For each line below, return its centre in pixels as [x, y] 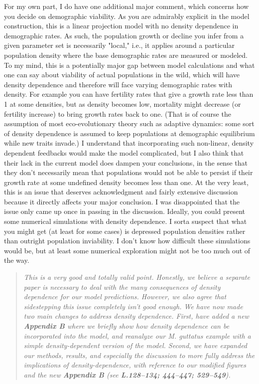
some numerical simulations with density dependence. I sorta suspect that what [126, 221]
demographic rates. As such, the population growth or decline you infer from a [124, 35]
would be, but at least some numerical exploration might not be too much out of [127, 250]
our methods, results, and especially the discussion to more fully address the [139, 355]
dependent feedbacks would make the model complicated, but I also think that [124, 152]
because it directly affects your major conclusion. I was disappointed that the [122, 201]
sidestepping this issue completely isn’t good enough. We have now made [133, 306]
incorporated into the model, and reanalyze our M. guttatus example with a [137, 335]
